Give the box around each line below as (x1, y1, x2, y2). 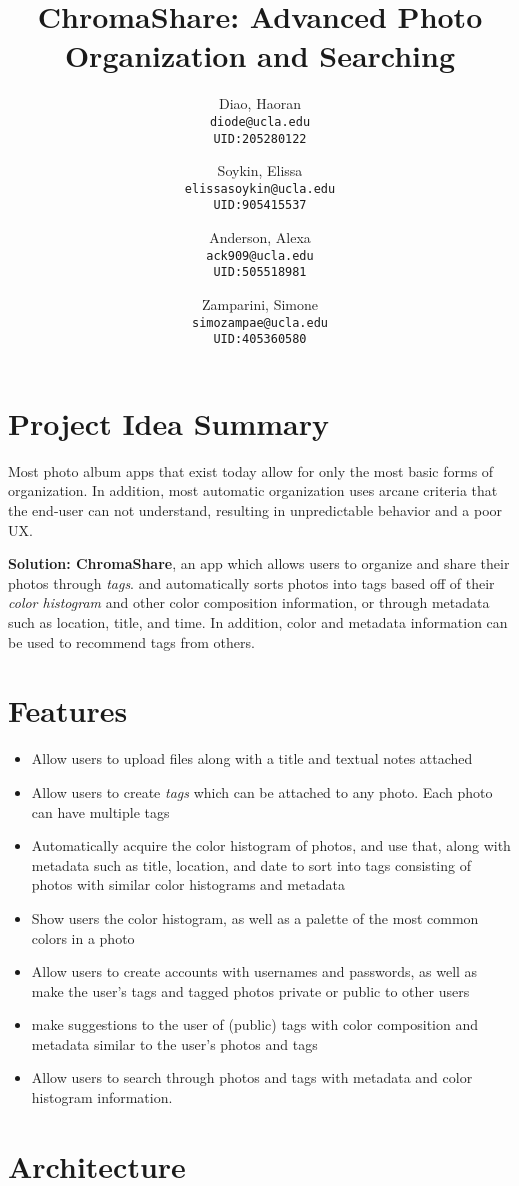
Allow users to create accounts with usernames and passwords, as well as (31, 961, 478, 982)
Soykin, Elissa (217, 160, 303, 181)
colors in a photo (31, 927, 135, 948)
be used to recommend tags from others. (8, 631, 255, 652)
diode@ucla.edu (209, 114, 311, 129)
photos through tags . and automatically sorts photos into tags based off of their (8, 572, 495, 593)
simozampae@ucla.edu (191, 315, 329, 330)
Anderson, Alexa (209, 227, 311, 248)
